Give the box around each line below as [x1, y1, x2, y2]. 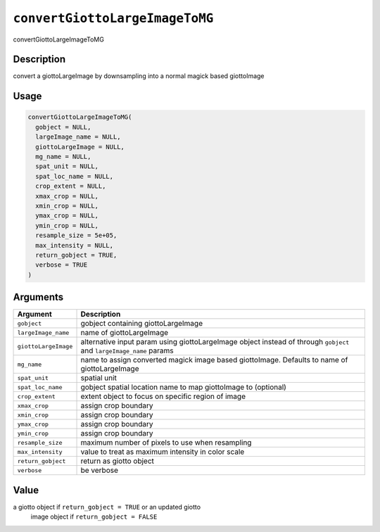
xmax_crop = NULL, [35, 192, 99, 200]
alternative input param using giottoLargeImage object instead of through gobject [80, 337, 350, 347]
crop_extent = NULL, [35, 182, 106, 190]
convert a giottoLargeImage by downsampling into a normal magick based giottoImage [13, 72, 265, 80]
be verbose [80, 465, 119, 475]
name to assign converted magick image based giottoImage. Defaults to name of [80, 355, 348, 365]
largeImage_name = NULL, [35, 133, 121, 141]
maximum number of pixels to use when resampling [80, 438, 252, 448]
